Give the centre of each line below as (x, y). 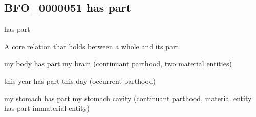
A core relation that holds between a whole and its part (91, 46)
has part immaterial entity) (47, 108)
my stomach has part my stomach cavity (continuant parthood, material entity (128, 98)
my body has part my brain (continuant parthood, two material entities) (118, 63)
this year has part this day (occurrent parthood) (80, 80)
